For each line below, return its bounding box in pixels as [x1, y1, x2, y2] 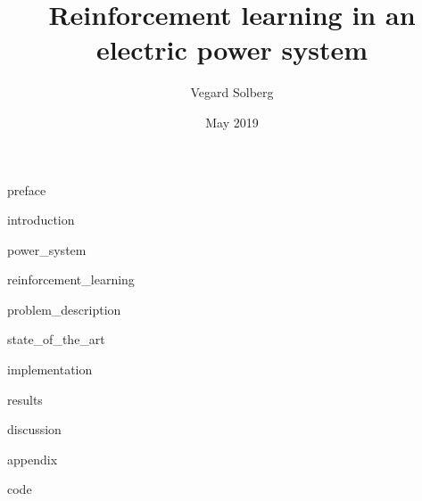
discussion [7, 420, 62, 439]
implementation [7, 360, 93, 379]
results [7, 390, 43, 408]
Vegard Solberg [190, 83, 274, 102]
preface [7, 180, 46, 199]
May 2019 [205, 112, 259, 131]
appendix [7, 449, 58, 468]
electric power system [95, 31, 368, 68]
